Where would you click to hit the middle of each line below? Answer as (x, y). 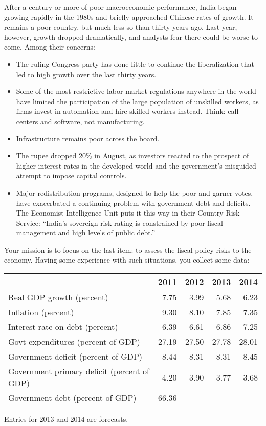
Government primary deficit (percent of (79, 371)
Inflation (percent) (41, 312)
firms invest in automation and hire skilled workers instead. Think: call (127, 111)
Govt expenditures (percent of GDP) (74, 342)
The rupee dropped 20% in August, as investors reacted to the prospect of (132, 156)
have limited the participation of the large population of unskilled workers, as (137, 101)
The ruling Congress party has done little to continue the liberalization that (135, 64)
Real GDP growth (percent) (58, 297)
